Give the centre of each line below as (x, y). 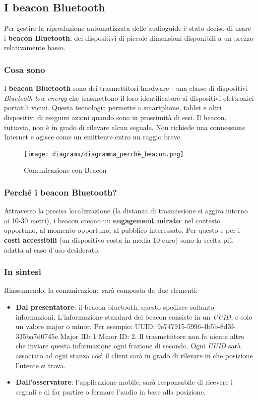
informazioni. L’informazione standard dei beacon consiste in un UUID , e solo (134, 316)
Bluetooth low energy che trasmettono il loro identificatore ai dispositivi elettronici (129, 98)
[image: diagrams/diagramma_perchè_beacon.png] (104, 154)
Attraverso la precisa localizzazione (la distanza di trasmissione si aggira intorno (126, 211)
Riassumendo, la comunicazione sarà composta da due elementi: (101, 290)
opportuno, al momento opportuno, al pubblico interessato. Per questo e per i (122, 230)
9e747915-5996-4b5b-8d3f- (196, 326)
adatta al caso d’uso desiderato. (52, 249)
